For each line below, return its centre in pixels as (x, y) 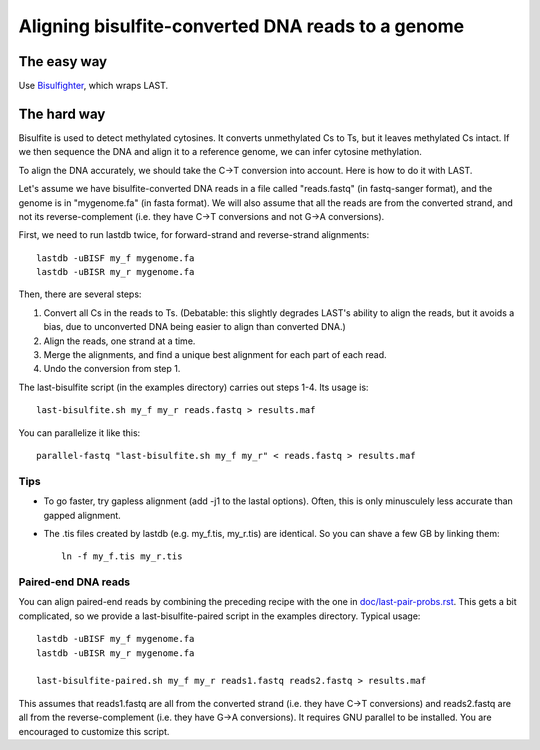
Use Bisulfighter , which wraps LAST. (93, 86)
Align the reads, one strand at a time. (119, 341)
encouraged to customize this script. (94, 731)
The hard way (62, 113)
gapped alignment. (82, 515)
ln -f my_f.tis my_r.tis (122, 556)
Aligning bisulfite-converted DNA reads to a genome (241, 26)
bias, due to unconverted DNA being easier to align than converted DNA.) (195, 327)
